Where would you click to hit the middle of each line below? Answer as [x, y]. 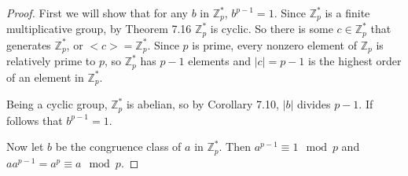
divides [314, 104]
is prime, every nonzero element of [275, 44]
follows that [35, 120]
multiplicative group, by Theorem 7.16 [99, 29]
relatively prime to [51, 61]
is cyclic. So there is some [272, 29]
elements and [220, 61]
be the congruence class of [118, 147]
